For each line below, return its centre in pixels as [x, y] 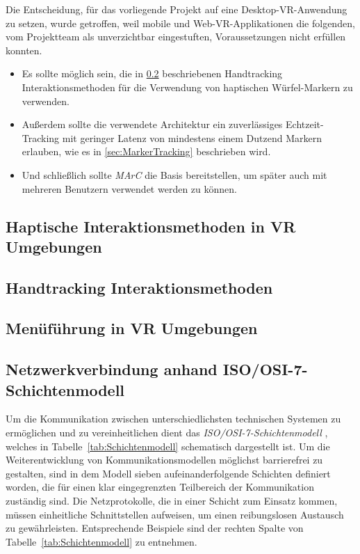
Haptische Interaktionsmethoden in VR [151, 226]
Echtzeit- [305, 124]
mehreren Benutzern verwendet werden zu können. [129, 188]
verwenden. [46, 101]
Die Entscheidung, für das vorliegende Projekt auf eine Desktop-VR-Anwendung [177, 9]
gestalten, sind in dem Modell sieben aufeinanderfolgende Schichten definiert [168, 473]
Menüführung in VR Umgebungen [132, 328]
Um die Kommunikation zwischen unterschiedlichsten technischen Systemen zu [173, 419]
